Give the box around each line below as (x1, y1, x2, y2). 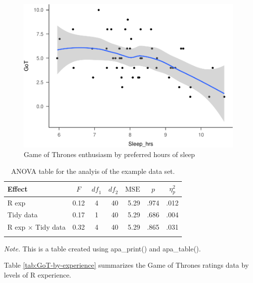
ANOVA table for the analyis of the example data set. (11, 165, 175, 176)
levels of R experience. (4, 269, 72, 280)
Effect (7, 184, 28, 194)
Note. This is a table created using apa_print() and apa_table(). (4, 243, 201, 253)
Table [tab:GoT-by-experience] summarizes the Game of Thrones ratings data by (4, 260, 249, 270)
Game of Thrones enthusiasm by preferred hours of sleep (24, 149, 195, 160)
